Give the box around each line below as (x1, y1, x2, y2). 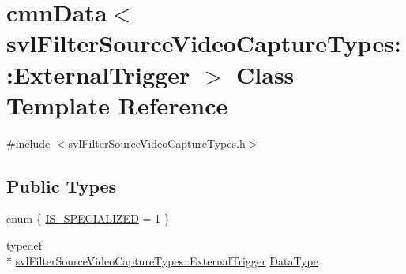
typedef (6, 237, 43, 253)
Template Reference (6, 88, 228, 121)
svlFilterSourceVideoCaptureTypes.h (68, 134, 246, 151)
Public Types (6, 173, 117, 197)
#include (6, 134, 51, 151)
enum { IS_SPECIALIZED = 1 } (6, 210, 170, 227)
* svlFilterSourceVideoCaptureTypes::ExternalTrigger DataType (6, 252, 319, 268)
